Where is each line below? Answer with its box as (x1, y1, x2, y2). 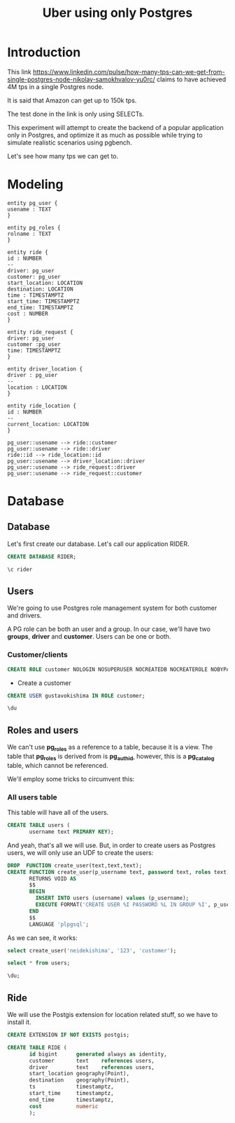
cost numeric (29, 1103, 99, 1110)
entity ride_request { (7, 328, 73, 335)
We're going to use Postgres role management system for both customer (7, 604, 218, 612)
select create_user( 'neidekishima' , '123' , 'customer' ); (7, 947, 177, 954)
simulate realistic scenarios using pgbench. (7, 138, 132, 147)
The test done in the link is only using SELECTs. (7, 109, 145, 118)
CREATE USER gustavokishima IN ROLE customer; (7, 692, 145, 699)
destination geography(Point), (29, 1077, 130, 1084)
